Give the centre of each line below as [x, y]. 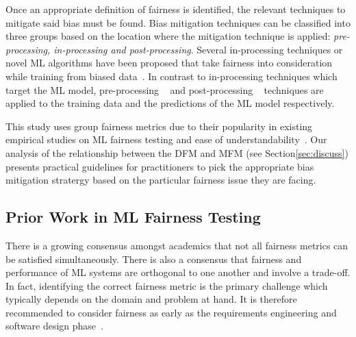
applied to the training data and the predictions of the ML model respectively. [170, 103]
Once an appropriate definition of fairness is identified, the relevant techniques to [176, 9]
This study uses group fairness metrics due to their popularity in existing [159, 126]
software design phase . [54, 326]
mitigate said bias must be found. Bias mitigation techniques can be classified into [178, 22]
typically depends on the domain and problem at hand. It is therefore [151, 299]
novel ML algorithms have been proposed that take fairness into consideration [169, 63]
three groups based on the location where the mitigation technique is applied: [168, 36]
